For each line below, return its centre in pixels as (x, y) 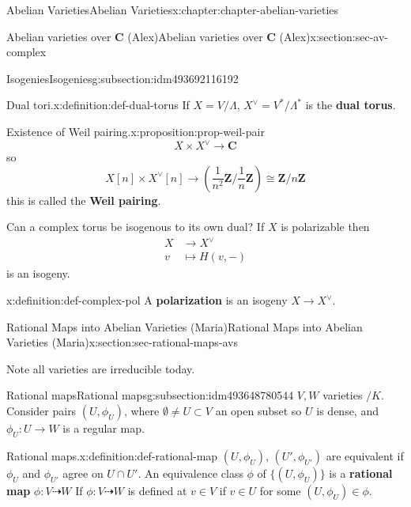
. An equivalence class (190, 473)
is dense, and (347, 410)
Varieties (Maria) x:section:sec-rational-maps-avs (122, 342)
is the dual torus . (351, 105)
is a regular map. (104, 428)
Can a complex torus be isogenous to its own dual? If (136, 227)
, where (141, 410)
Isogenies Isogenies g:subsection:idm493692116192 (123, 78)
